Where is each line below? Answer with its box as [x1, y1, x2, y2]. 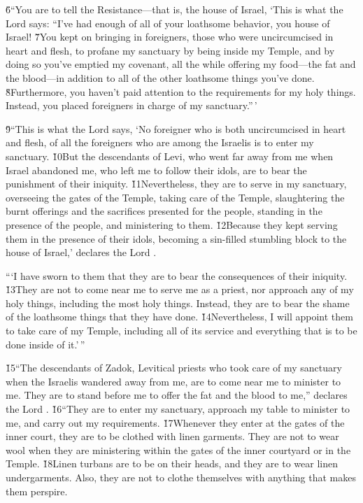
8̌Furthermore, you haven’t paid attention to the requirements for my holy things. [6, 84, 356, 99]
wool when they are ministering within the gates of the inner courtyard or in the [6, 442, 351, 457]
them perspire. [6, 483, 68, 498]
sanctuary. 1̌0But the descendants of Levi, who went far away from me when [6, 148, 334, 163]
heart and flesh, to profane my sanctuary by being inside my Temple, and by [6, 43, 335, 57]
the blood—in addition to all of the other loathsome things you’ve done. [6, 70, 315, 85]
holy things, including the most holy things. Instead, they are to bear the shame [6, 295, 350, 310]
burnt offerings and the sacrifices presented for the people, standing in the [6, 204, 322, 218]
